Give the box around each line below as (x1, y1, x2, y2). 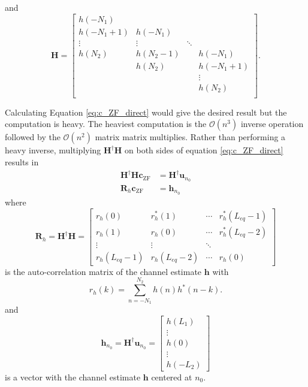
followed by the (5, 131, 61, 143)
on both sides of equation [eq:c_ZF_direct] (125, 144, 283, 156)
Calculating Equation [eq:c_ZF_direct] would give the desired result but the (5, 105, 287, 118)
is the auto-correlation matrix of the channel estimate (5, 265, 202, 277)
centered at (151, 370, 192, 383)
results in (5, 156, 39, 168)
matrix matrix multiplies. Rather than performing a (95, 131, 286, 143)
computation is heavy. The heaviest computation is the (5, 117, 207, 130)
